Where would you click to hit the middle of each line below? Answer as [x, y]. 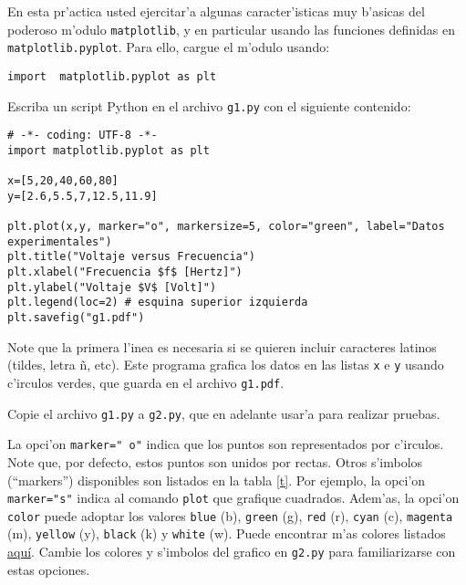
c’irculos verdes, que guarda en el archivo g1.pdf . [146, 382]
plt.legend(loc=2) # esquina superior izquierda [158, 303]
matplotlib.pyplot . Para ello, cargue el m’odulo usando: [169, 47]
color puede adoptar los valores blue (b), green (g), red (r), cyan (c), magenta [230, 515]
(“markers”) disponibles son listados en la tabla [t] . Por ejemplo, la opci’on [217, 480]
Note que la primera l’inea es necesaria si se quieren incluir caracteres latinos [222, 346]
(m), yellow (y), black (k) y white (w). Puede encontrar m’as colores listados [227, 533]
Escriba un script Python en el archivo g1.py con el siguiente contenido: [209, 105]
